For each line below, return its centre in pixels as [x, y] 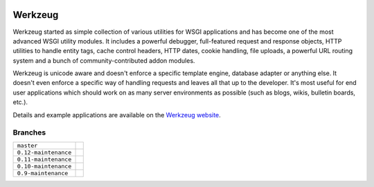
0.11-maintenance [44, 159]
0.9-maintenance [43, 173]
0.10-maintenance [44, 166]
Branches [29, 132]
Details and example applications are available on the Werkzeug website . [117, 115]
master [27, 145]
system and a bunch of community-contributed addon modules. [104, 60]
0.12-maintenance [44, 152]
